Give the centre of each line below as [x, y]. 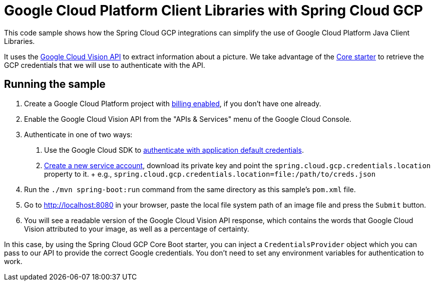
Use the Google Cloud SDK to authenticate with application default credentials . [174, 150]
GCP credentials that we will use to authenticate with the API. [105, 65]
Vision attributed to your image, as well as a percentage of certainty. [137, 229]
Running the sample [55, 84]
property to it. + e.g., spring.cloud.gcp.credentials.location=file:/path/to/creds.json [210, 174]
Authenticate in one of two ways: [78, 134]
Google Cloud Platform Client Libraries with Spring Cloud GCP [213, 10]
